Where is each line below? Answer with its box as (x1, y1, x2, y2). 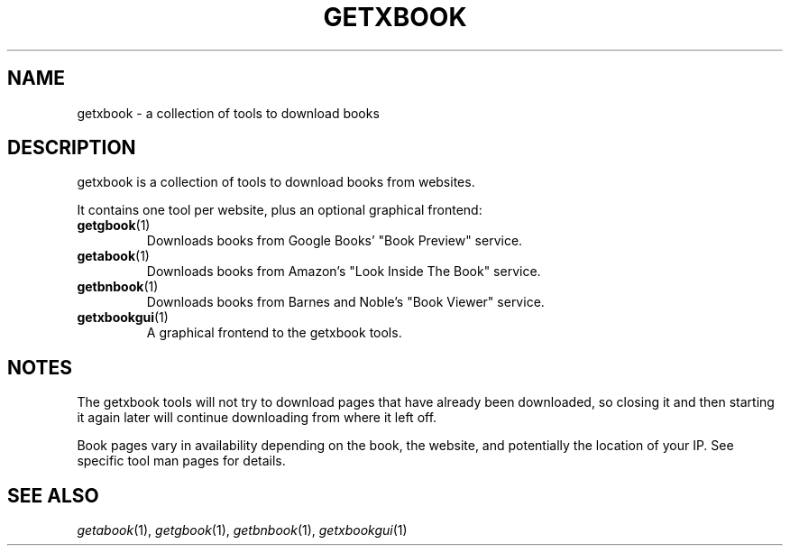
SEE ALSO (7, 484, 99, 507)
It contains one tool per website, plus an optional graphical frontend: (77, 202, 482, 218)
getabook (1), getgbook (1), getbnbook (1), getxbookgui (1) (77, 522, 408, 539)
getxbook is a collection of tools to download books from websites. (77, 174, 475, 190)
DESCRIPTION (7, 136, 136, 160)
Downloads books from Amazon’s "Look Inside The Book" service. (146, 263, 541, 280)
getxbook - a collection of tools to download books (77, 105, 380, 121)
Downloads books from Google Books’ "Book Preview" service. (146, 233, 523, 249)
